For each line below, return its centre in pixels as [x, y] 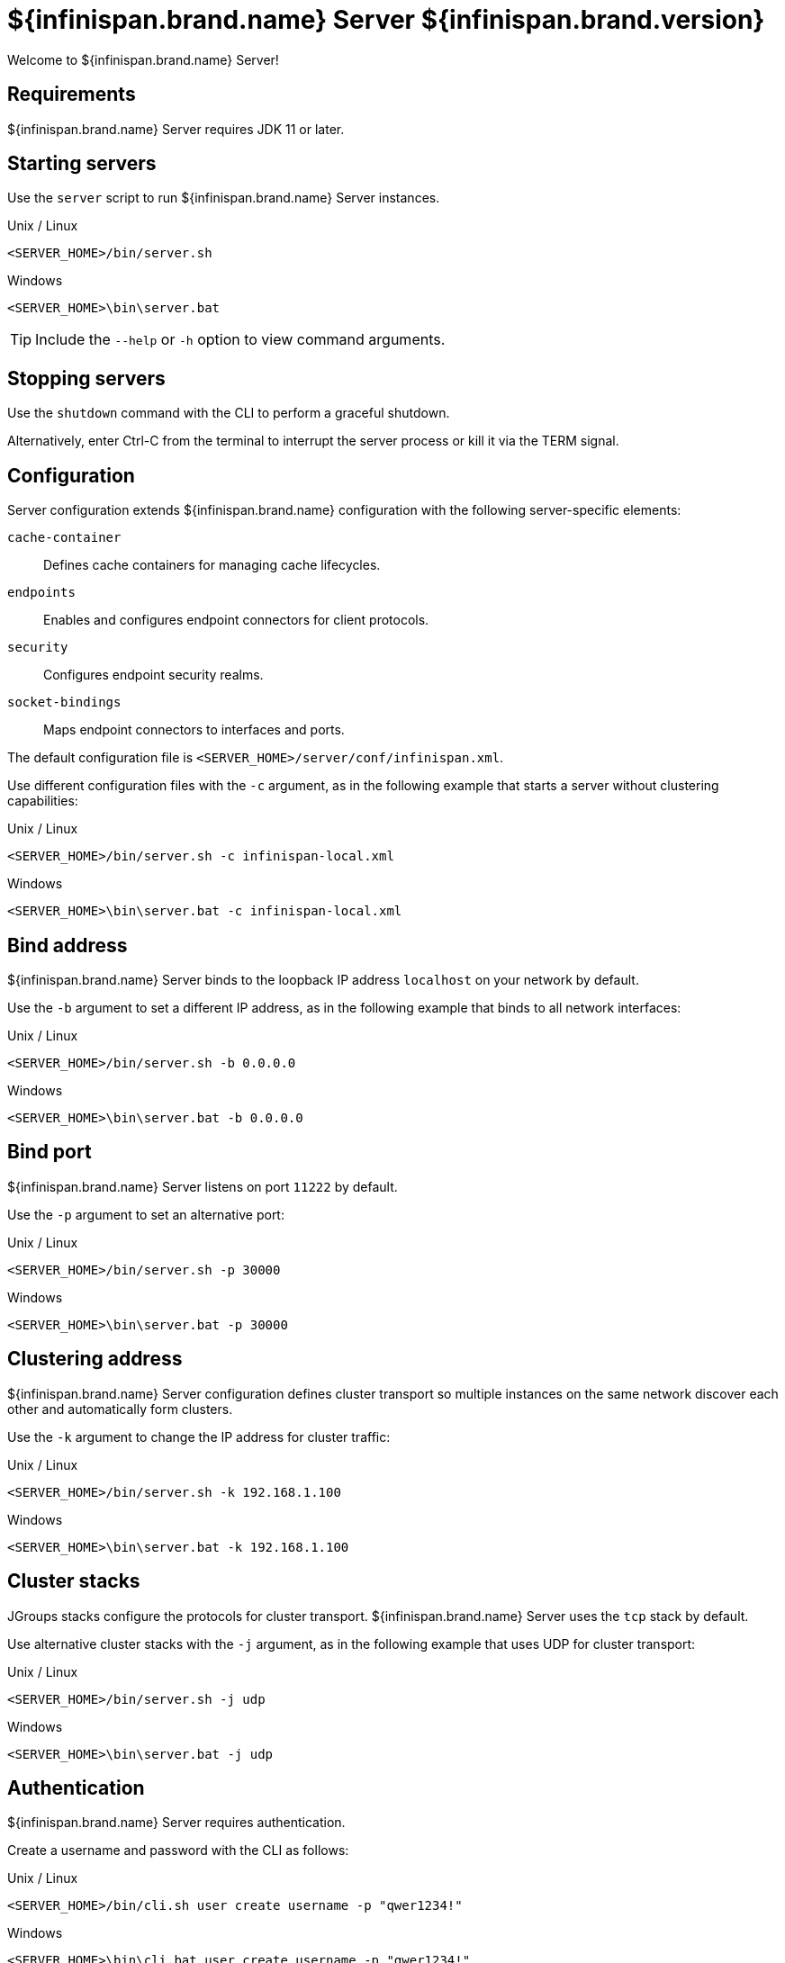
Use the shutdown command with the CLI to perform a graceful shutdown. [229, 413]
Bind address [68, 945]
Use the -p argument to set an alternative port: [146, 1214]
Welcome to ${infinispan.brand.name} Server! [143, 59]
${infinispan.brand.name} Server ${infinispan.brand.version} [386, 20]
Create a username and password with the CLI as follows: [178, 1850]
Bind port [50, 1152]
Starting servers [82, 164]
